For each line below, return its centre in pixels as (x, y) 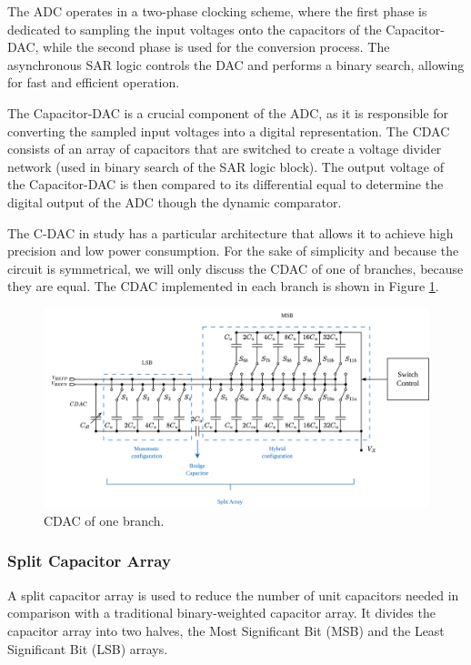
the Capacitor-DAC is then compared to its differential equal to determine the (225, 184)
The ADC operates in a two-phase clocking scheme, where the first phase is (217, 11)
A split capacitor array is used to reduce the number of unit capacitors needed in (233, 594)
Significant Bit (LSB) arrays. (88, 648)
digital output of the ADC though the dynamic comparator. (175, 202)
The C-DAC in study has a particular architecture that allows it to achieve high (230, 232)
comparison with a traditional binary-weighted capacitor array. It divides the (221, 613)
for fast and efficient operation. (94, 82)
